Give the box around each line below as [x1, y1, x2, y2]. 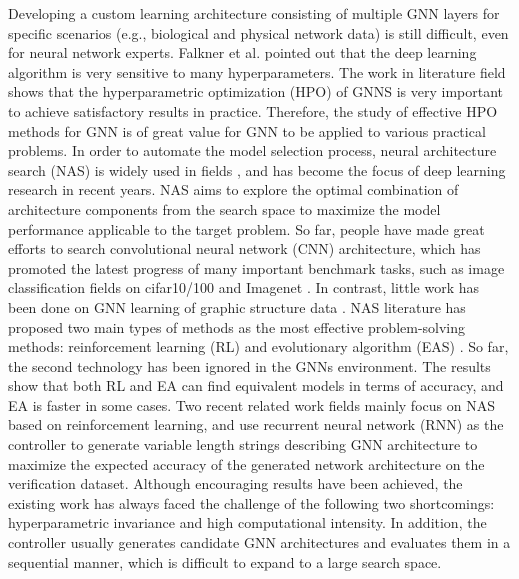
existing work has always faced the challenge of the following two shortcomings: [8, 492, 495, 513]
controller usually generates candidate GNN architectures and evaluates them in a [8, 532, 511, 553]
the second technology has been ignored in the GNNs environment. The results [8, 355, 491, 376]
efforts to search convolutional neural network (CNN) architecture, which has [8, 238, 481, 259]
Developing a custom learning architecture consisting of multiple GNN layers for [8, 3, 500, 23]
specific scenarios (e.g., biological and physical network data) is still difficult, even [8, 22, 509, 43]
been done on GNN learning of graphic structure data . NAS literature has [8, 296, 466, 317]
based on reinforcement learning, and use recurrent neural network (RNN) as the [8, 414, 504, 435]
